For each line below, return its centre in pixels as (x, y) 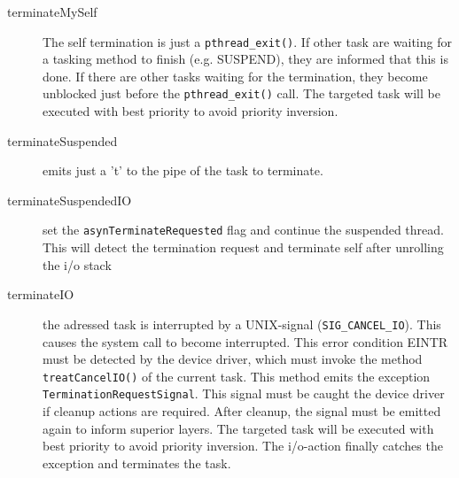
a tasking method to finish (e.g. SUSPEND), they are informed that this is (245, 59)
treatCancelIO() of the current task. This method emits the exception (237, 376)
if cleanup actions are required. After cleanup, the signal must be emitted (242, 411)
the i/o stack (77, 264)
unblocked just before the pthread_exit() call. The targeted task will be (241, 93)
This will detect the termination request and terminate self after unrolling (243, 247)
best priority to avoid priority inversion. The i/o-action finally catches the (243, 446)
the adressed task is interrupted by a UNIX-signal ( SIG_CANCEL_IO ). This (242, 324)
